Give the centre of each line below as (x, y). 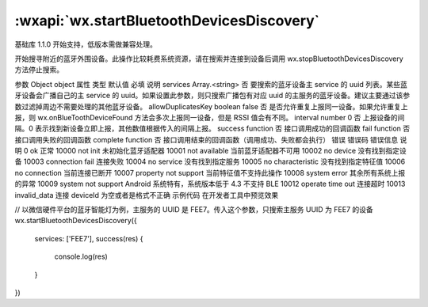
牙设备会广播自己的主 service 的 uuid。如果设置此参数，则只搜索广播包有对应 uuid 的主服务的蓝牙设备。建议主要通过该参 (212, 96)
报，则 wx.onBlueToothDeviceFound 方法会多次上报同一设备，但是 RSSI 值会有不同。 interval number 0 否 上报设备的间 (210, 117)
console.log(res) (81, 256)
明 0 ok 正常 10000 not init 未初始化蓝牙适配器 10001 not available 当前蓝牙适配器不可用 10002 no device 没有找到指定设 (211, 151)
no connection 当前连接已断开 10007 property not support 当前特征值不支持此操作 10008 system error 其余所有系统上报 (210, 172)
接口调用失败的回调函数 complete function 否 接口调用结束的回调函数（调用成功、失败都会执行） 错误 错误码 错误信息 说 (211, 139)
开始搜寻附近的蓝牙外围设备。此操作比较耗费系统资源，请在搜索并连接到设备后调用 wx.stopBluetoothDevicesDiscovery (209, 59)
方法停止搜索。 (39, 70)
